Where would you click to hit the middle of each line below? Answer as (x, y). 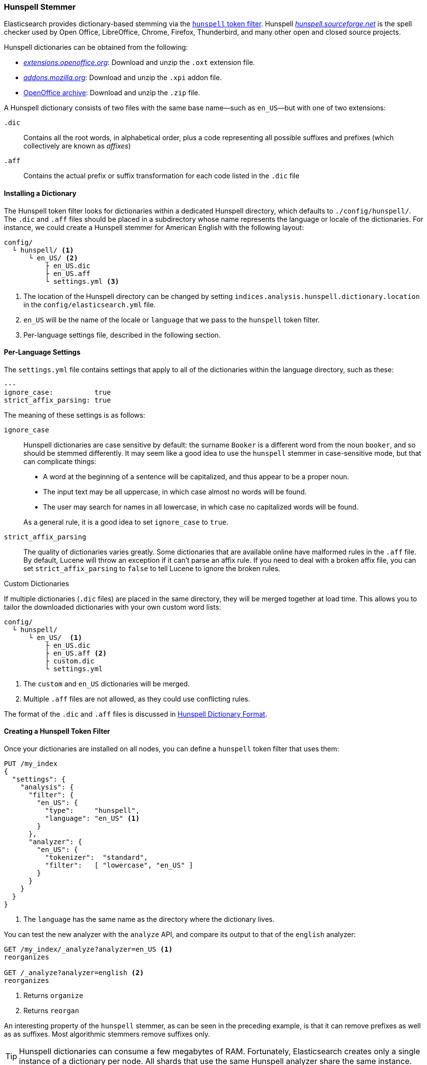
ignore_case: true (58, 392)
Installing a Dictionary (40, 193)
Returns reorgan (51, 1011)
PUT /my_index (31, 764)
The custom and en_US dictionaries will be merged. (107, 683)
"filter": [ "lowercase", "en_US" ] (119, 865)
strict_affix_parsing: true (58, 400)
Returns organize (53, 996)
